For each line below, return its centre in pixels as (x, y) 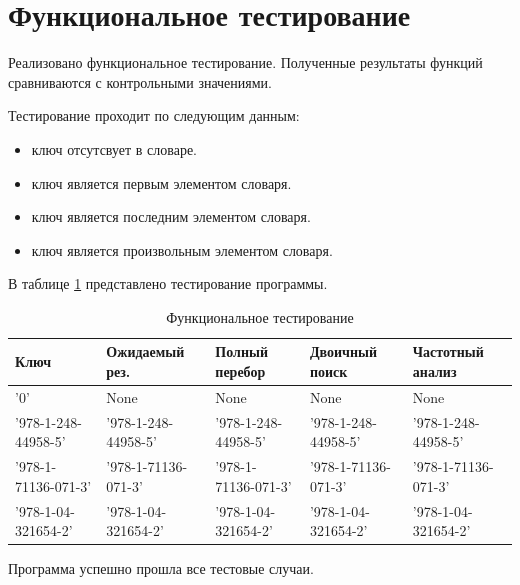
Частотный (448, 351)
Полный (241, 351)
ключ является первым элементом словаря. (161, 182)
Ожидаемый (145, 351)
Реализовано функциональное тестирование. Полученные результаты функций (245, 62)
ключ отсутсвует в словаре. (114, 148)
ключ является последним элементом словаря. (171, 216)
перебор (240, 371)
